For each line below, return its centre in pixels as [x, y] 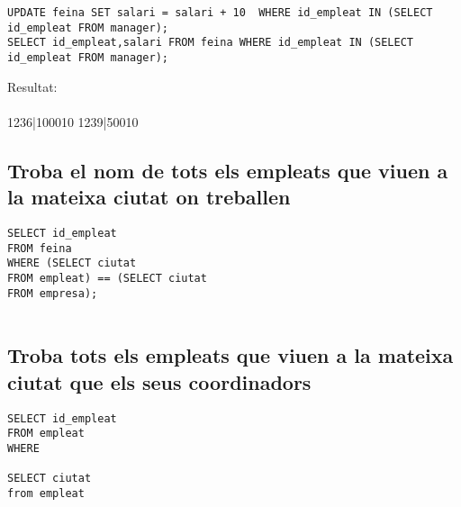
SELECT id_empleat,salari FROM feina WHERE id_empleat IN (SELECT [211, 43]
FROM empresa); [53, 293]
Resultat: [32, 86]
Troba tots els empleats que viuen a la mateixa [230, 355]
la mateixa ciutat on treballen [149, 197]
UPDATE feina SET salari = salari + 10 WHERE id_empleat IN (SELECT [220, 13]
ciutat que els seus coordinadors [159, 381]
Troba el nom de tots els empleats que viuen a [228, 170]
